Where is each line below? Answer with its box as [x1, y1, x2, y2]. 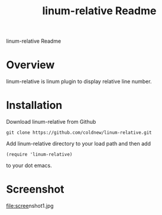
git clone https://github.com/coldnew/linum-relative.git [6, 130, 152, 136]
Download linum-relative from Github [6, 118, 96, 126]
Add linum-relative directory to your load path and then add [6, 140, 151, 147]
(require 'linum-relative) [6, 152, 73, 158]
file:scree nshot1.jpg [6, 203, 54, 209]
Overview [6, 58, 55, 72]
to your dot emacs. [6, 162, 52, 169]
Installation [6, 99, 63, 112]
